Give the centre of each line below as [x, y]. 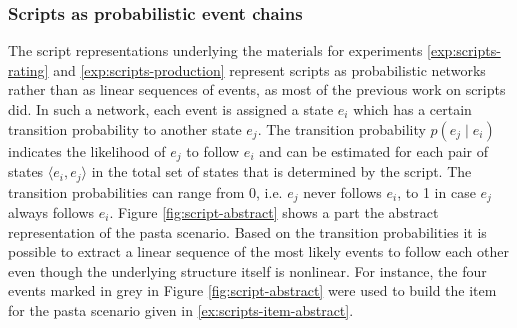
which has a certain [412, 109]
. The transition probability [341, 128]
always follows [51, 211]
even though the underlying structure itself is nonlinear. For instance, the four [247, 270]
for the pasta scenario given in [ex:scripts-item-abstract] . [181, 309]
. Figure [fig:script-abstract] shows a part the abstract [274, 211]
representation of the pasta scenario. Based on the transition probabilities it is [247, 231]
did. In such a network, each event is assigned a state [171, 109]
